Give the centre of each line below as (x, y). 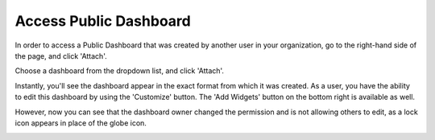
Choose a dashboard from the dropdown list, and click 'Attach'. (120, 71)
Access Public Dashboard (103, 21)
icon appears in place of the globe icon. (81, 123)
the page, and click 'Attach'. (61, 56)
